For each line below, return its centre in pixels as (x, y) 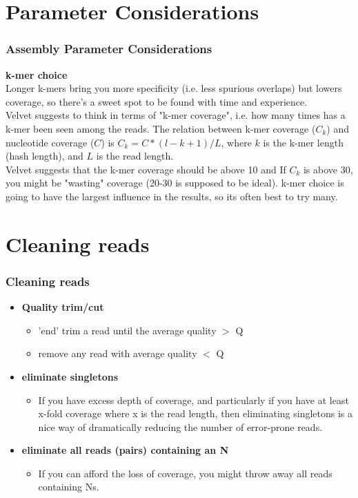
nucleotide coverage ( (50, 142)
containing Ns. (69, 487)
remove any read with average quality (118, 353)
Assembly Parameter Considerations (109, 49)
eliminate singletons (70, 376)
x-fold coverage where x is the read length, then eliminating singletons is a (195, 413)
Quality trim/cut (63, 307)
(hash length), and (44, 156)
